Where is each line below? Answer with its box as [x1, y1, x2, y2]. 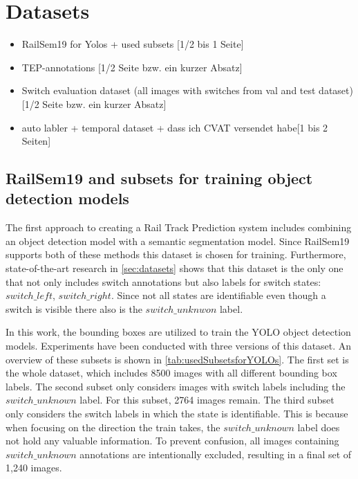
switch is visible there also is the [6, 301, 142, 316]
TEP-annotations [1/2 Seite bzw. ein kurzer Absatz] [21, 60, 243, 74]
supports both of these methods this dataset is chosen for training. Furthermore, [6, 247, 346, 262]
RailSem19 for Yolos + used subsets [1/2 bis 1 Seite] [21, 37, 244, 51]
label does [297, 419, 340, 434]
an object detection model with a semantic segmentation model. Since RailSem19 [6, 233, 350, 248]
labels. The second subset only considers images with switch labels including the [6, 379, 346, 393]
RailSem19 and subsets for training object [6, 168, 313, 189]
